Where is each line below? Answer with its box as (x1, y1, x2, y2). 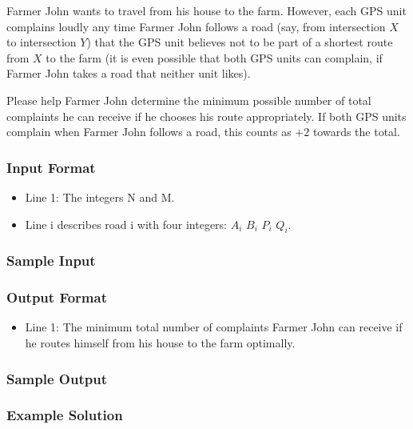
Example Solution (6, 405, 123, 425)
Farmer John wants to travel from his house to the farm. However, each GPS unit (6, 2, 407, 18)
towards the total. (312, 123, 400, 140)
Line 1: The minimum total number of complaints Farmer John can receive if (25, 319, 403, 335)
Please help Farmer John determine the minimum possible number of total (6, 91, 371, 108)
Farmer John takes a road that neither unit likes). (6, 65, 251, 82)
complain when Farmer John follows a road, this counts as (6, 123, 292, 140)
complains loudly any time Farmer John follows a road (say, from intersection (6, 18, 386, 34)
